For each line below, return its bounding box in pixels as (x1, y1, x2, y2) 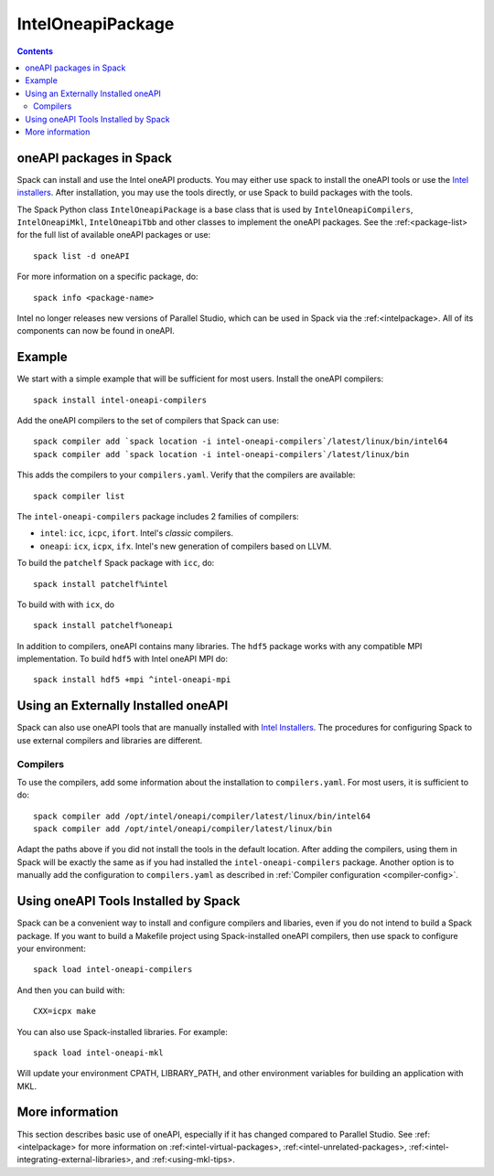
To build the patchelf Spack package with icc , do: (16, 558, 215, 569)
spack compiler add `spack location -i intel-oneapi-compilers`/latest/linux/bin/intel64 (33, 436, 448, 447)
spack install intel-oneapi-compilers (33, 394, 208, 405)
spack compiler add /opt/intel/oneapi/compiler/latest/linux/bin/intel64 (33, 810, 371, 821)
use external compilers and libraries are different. (16, 734, 203, 745)
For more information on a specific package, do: (16, 271, 199, 283)
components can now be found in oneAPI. (16, 326, 176, 337)
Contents (16, 46, 54, 57)
